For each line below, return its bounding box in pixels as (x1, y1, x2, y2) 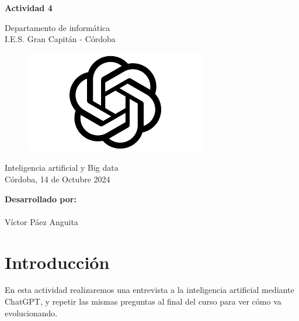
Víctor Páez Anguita (5, 215, 78, 227)
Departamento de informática (5, 21, 110, 33)
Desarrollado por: (5, 192, 77, 205)
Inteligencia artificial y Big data (5, 161, 119, 174)
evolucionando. (5, 306, 58, 319)
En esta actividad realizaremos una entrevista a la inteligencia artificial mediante (5, 284, 294, 296)
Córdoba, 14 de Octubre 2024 (5, 172, 110, 185)
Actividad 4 (5, 2, 53, 13)
